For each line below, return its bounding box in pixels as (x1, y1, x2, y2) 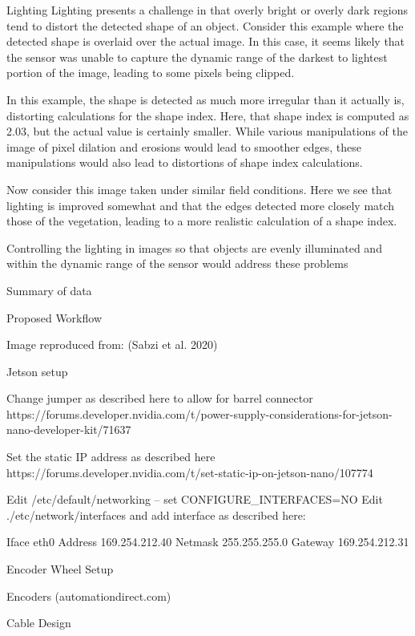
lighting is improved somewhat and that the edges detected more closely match (6, 196, 395, 213)
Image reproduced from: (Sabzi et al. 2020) (6, 336, 218, 353)
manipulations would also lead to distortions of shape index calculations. (6, 154, 363, 171)
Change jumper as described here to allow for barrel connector (6, 390, 313, 407)
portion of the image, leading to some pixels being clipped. (6, 64, 295, 81)
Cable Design (6, 614, 71, 631)
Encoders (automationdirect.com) (6, 587, 171, 604)
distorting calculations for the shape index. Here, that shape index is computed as (6, 107, 409, 124)
